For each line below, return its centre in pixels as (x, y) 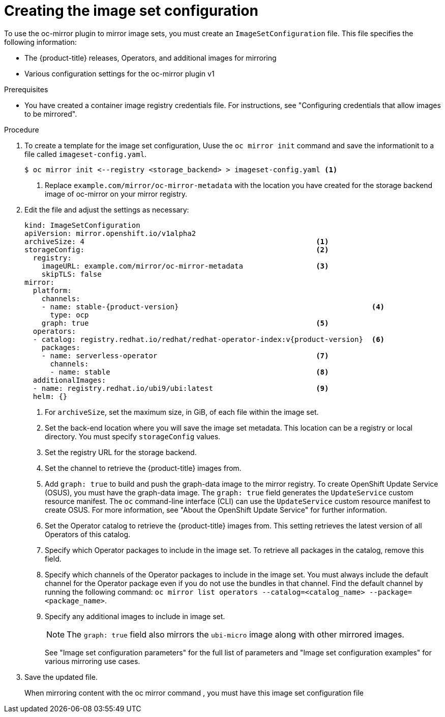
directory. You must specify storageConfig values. (133, 436)
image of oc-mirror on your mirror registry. (116, 194)
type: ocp (69, 315)
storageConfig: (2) (177, 249)
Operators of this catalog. (88, 534)
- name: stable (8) (189, 372)
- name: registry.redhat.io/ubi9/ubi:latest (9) (181, 388)
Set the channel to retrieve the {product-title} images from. (143, 468)
